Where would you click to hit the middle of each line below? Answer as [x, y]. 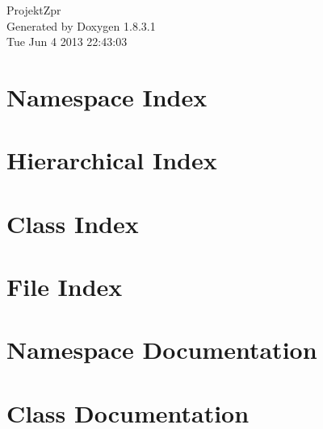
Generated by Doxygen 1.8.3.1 [81, 25]
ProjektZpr [34, 10]
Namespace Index [107, 96]
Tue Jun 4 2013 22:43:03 [67, 42]
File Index [65, 287]
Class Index [73, 223]
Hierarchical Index [112, 160]
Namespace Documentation [162, 350]
